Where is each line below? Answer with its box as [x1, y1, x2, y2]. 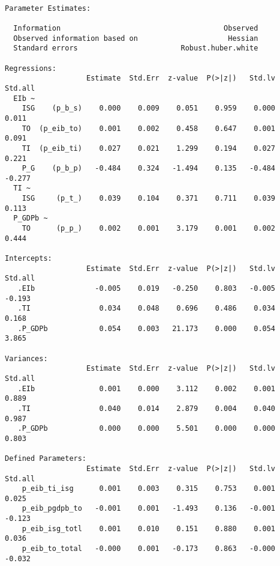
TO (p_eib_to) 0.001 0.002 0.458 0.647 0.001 [22, 124, 276, 133]
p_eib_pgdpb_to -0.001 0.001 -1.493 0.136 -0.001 [22, 504, 276, 513]
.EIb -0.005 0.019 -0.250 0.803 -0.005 [17, 284, 276, 293]
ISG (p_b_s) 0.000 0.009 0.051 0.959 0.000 [22, 104, 276, 113]
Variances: [5, 354, 48, 363]
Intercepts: [5, 254, 52, 263]
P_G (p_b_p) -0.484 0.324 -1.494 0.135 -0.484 [22, 164, 276, 173]
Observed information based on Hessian [13, 34, 258, 43]
